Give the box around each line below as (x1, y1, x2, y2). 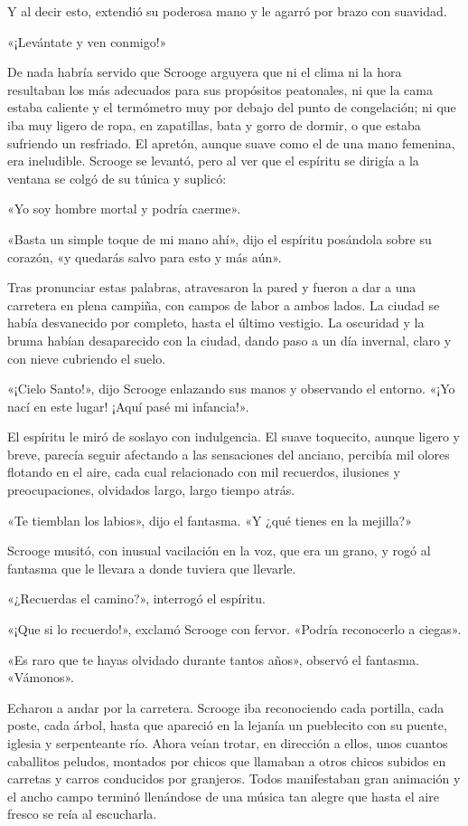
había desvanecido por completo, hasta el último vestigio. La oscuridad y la (7, 313, 425, 332)
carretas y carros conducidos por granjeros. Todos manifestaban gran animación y (7, 769, 461, 788)
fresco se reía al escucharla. (7, 804, 157, 823)
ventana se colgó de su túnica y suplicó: (7, 168, 227, 187)
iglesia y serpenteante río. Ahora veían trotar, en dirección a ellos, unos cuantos (7, 734, 448, 752)
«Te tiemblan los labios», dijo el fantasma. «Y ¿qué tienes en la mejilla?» (7, 510, 412, 529)
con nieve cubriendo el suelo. (7, 348, 166, 367)
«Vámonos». (7, 668, 74, 687)
